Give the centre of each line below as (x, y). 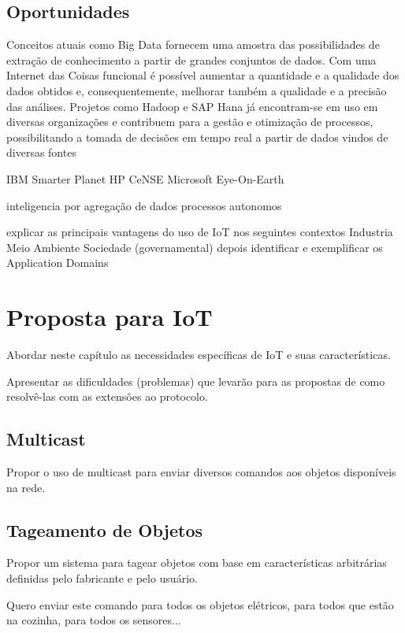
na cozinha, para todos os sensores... (94, 620)
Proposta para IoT (110, 317)
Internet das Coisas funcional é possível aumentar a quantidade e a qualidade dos (203, 75)
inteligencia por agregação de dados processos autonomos (144, 205)
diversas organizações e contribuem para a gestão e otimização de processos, (190, 122)
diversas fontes (41, 152)
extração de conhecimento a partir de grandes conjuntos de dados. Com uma (191, 59)
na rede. (26, 487)
